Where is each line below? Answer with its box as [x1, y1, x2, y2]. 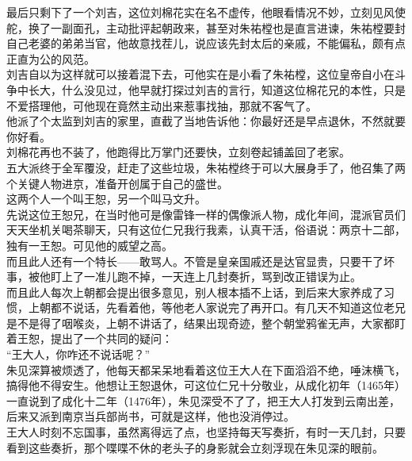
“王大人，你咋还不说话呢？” [6, 346, 151, 363]
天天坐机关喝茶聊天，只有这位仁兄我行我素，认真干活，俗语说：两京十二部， [6, 221, 406, 238]
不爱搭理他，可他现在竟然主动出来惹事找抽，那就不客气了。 [6, 97, 317, 113]
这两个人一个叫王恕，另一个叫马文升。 [6, 190, 206, 207]
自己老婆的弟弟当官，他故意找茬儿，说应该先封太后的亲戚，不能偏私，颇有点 [6, 35, 406, 52]
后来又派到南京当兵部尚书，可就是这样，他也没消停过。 [6, 408, 295, 425]
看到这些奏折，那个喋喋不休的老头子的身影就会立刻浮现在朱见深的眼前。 [6, 439, 383, 455]
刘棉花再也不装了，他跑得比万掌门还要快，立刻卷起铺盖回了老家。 [6, 144, 350, 160]
